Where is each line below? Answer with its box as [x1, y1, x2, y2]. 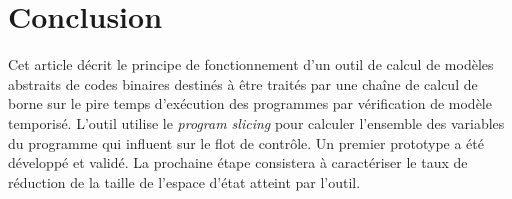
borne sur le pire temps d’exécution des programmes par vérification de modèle [8, 93, 492, 114]
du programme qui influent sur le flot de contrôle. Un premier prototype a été [8, 132, 484, 153]
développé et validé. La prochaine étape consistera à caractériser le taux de [8, 152, 468, 173]
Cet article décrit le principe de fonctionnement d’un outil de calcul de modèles [8, 54, 494, 75]
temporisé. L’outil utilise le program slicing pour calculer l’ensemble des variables [8, 112, 505, 133]
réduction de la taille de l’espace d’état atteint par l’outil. [8, 171, 361, 192]
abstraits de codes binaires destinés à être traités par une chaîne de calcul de [8, 73, 478, 94]
